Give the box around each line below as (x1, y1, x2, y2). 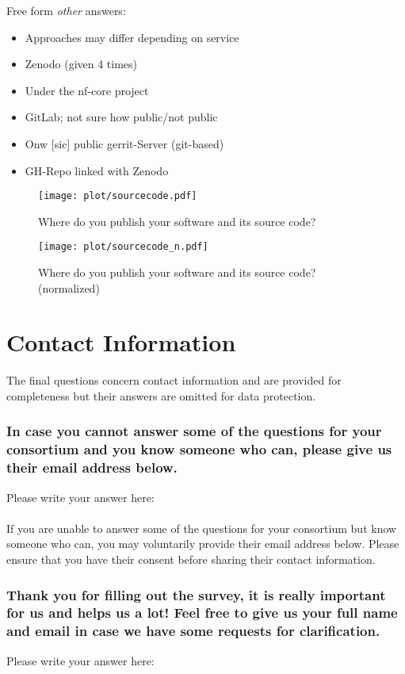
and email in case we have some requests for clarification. (6, 621, 380, 641)
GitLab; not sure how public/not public (25, 109, 218, 125)
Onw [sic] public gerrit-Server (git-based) (25, 135, 224, 151)
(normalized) (38, 279, 100, 296)
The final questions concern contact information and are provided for (6, 372, 342, 389)
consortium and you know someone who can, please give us (6, 439, 392, 459)
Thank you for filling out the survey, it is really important (6, 584, 386, 604)
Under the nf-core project (25, 82, 149, 98)
